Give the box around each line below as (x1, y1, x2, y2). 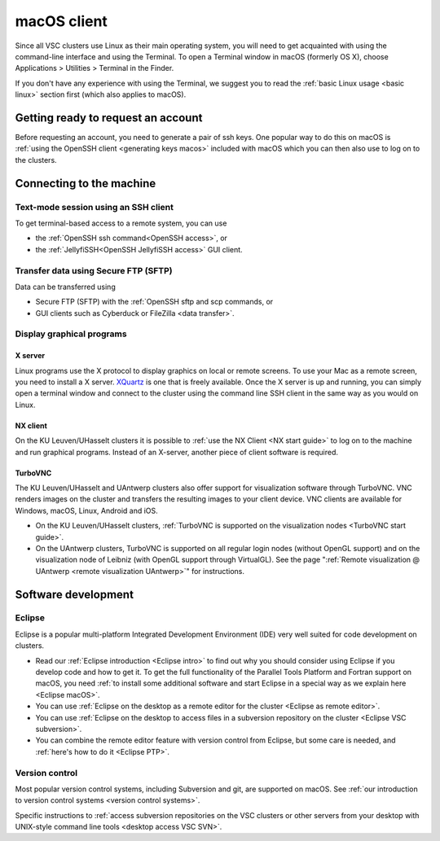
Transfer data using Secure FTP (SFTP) (15, 265, 173, 276)
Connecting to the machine (15, 176, 156, 191)
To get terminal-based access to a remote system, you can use (15, 218, 227, 228)
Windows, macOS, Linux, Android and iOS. (15, 506, 158, 515)
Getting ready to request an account (15, 111, 203, 125)
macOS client (15, 12, 108, 30)
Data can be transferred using (15, 282, 116, 291)
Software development (15, 587, 134, 602)
